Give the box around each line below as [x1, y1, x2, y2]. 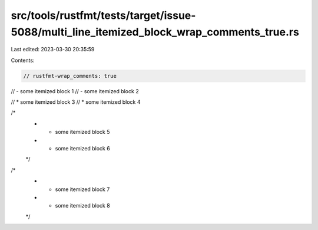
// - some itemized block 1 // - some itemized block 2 [11, 87, 139, 94]
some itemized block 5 [55, 129, 110, 136]
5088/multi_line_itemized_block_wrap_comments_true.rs [11, 25, 300, 38]
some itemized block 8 [55, 202, 110, 209]
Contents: [11, 57, 35, 64]
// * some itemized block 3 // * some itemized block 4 [11, 98, 141, 106]
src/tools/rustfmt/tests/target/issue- [11, 9, 196, 22]
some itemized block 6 [55, 145, 110, 152]
